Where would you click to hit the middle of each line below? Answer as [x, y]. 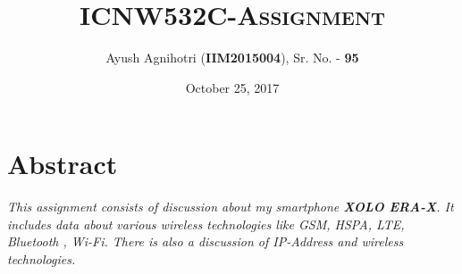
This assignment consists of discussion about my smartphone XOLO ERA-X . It [231, 207]
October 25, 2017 [232, 87]
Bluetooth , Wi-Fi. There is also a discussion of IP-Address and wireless [206, 241]
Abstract [63, 164]
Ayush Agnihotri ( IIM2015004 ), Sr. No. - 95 [232, 58]
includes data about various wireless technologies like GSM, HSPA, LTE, [206, 224]
